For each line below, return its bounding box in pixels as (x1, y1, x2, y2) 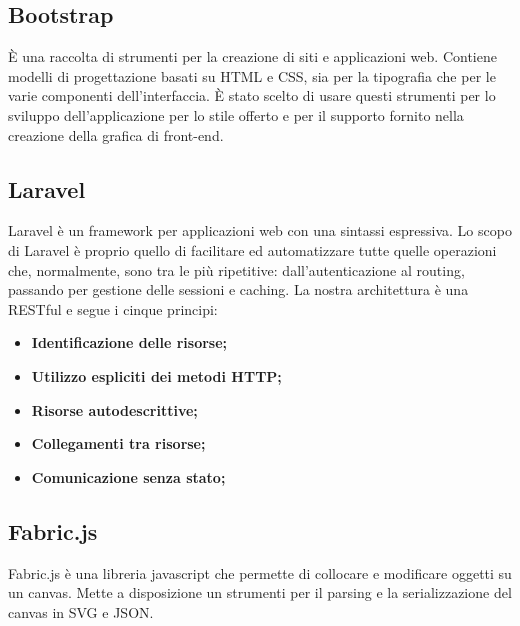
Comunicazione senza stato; (31, 466, 226, 487)
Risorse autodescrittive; (31, 399, 198, 420)
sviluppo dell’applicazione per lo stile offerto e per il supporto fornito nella (8, 104, 464, 125)
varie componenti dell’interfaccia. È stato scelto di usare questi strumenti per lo (8, 85, 496, 106)
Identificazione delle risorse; (31, 332, 228, 353)
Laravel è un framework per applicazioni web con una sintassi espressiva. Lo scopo (8, 220, 512, 241)
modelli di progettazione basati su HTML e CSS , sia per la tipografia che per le (8, 65, 496, 86)
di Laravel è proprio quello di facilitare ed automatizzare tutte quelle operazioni (8, 239, 497, 260)
